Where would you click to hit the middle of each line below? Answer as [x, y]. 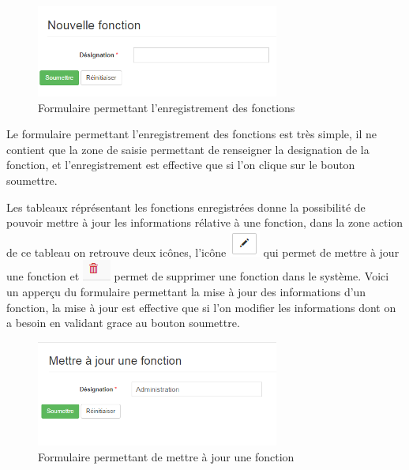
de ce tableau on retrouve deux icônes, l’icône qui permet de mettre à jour [203, 252]
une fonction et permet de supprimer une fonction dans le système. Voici [198, 276]
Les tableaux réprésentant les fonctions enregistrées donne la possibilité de [186, 207]
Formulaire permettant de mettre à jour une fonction [166, 456]
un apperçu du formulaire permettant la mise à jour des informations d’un [186, 291]
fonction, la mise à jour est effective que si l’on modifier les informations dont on [201, 307]
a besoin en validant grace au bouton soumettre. [123, 323]
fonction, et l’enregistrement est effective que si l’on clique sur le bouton [181, 165]
